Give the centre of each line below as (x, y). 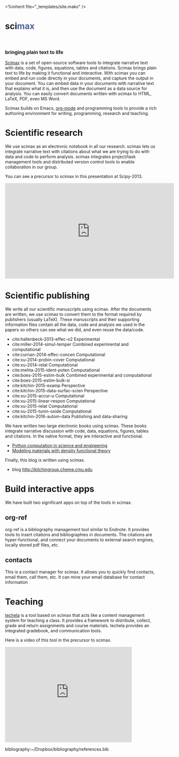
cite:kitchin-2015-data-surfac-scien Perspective (60, 391)
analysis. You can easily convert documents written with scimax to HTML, (78, 94)
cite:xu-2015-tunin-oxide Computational (52, 411)
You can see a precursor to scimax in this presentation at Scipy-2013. (74, 177)
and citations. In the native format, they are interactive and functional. (74, 436)
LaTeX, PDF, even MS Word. (33, 99)
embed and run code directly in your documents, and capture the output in (79, 78)
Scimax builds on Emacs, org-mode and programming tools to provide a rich (81, 108)
